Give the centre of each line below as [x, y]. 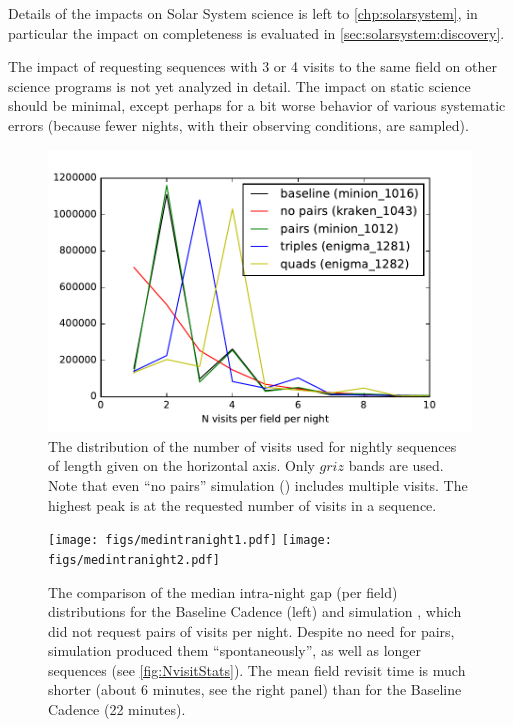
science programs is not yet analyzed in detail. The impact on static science [239, 85]
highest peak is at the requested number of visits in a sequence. [242, 504]
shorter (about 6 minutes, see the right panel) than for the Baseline [255, 689]
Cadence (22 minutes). [117, 709]
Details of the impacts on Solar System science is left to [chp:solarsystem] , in [243, 13]
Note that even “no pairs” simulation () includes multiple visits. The [258, 485]
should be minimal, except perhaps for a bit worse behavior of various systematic [257, 105]
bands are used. [396, 465]
